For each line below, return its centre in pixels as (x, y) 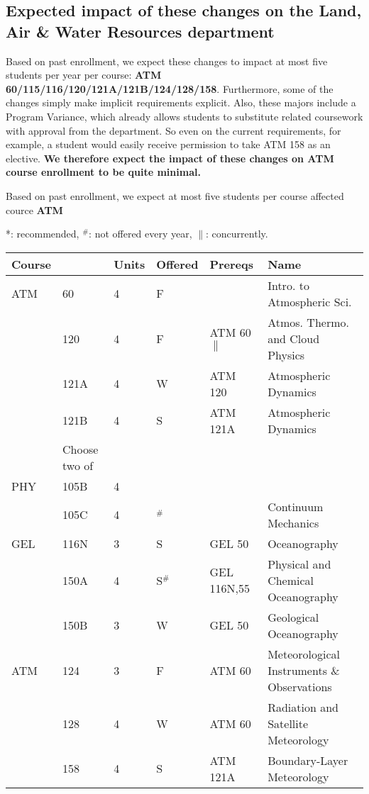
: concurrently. (237, 234)
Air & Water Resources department (140, 31)
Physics (286, 354)
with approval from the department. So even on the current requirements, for (174, 130)
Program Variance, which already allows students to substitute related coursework (184, 116)
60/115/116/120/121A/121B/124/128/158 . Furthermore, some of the (170, 88)
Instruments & (304, 670)
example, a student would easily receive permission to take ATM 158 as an (168, 144)
